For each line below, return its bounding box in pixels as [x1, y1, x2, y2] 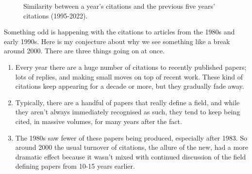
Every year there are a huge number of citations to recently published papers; [15, 62, 247, 72]
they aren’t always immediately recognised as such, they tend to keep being [15, 107, 240, 117]
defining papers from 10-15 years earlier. [15, 161, 135, 171]
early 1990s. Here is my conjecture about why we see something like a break [4, 36, 230, 46]
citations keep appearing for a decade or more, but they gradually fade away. [15, 81, 244, 91]
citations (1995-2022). [23, 10, 88, 20]
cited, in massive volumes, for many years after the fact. [15, 116, 182, 126]
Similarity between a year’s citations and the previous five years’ [23, 1, 215, 11]
